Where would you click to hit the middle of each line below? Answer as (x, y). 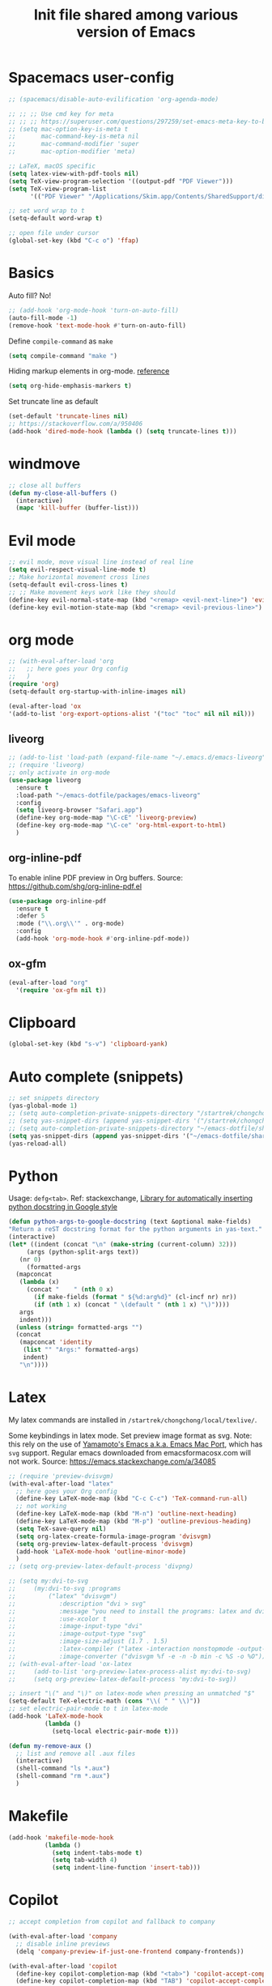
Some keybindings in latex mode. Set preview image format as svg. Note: (130, 1435)
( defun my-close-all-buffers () (63, 493)
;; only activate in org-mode (59, 773)
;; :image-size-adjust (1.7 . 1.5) (88, 1642)
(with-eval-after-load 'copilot (63, 1966)
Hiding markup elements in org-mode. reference (89, 371)
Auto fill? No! (30, 295)
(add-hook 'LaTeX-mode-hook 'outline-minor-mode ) (101, 1551)
